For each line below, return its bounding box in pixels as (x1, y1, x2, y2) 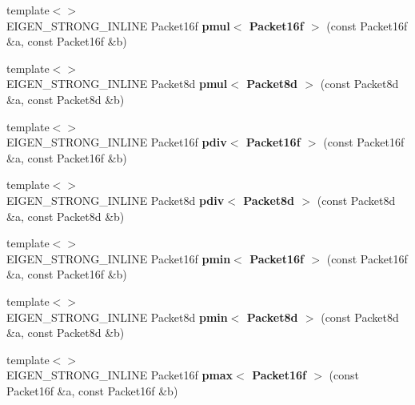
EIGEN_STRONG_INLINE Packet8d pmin (6, 308, 228, 325)
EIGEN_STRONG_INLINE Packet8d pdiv (6, 191, 225, 208)
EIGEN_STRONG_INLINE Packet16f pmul (6, 17, 230, 34)
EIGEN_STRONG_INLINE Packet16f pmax (6, 367, 233, 383)
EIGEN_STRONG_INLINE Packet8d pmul (6, 75, 228, 92)
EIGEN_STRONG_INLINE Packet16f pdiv (6, 134, 227, 150)
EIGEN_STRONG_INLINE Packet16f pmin (6, 250, 231, 267)
